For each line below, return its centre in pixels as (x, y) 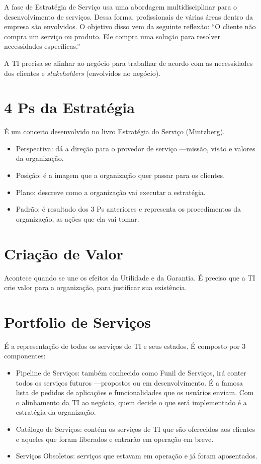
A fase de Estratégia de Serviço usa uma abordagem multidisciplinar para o (121, 7)
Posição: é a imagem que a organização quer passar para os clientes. (120, 175)
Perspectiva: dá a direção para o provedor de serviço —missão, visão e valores (136, 148)
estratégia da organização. (56, 412)
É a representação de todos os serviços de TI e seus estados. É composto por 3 (125, 346)
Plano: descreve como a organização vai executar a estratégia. (111, 192)
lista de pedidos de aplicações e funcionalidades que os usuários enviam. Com (135, 392)
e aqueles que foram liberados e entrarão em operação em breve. (115, 439)
